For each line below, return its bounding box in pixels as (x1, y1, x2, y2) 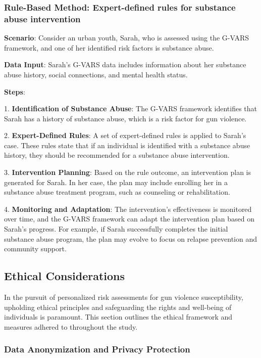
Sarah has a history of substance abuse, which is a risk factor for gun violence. (4, 113, 247, 123)
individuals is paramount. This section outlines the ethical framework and (4, 311, 233, 322)
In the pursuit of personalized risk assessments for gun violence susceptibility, (4, 292, 243, 302)
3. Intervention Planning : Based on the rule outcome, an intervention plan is (4, 167, 251, 177)
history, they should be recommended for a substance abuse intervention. (4, 150, 230, 160)
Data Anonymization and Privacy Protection (4, 343, 190, 355)
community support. (4, 243, 67, 254)
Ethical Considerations (4, 268, 125, 284)
